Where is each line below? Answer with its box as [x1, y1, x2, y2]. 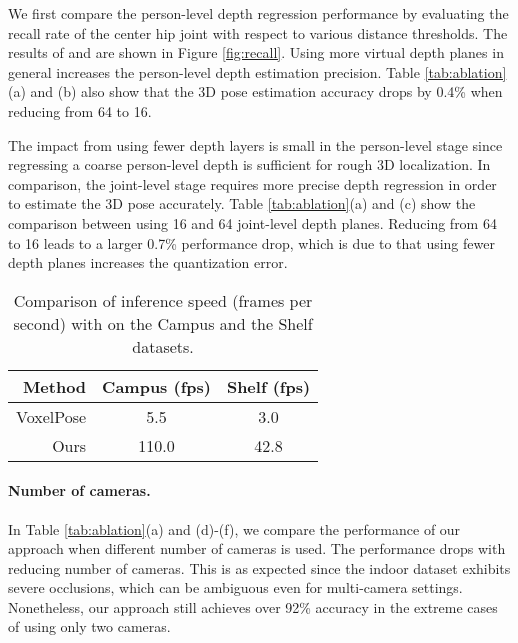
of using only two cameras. [8, 616, 171, 637]
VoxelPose [16, 404, 87, 428]
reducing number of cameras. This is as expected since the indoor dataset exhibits [8, 557, 511, 578]
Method [22, 374, 87, 398]
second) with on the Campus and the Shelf [13, 311, 313, 335]
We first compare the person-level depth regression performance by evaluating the [8, 3, 509, 23]
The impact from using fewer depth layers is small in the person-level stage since [8, 134, 503, 155]
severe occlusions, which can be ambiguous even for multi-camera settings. [8, 577, 463, 598]
